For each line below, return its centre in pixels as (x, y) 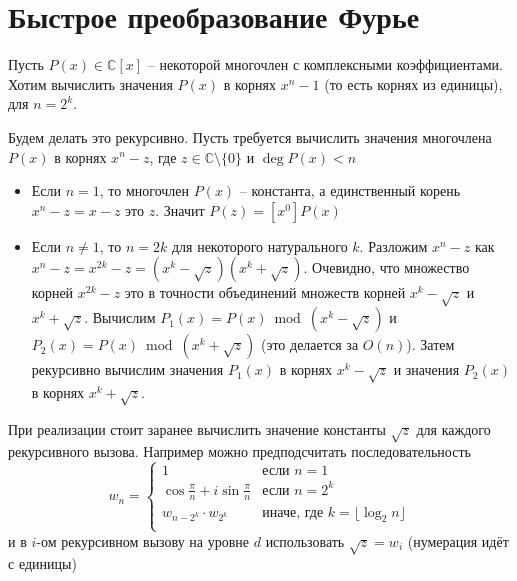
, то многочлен (144, 190)
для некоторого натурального (259, 245)
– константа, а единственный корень (350, 190)
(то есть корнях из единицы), (413, 83)
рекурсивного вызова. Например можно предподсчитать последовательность (239, 451)
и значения (426, 369)
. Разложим (393, 245)
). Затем (430, 344)
